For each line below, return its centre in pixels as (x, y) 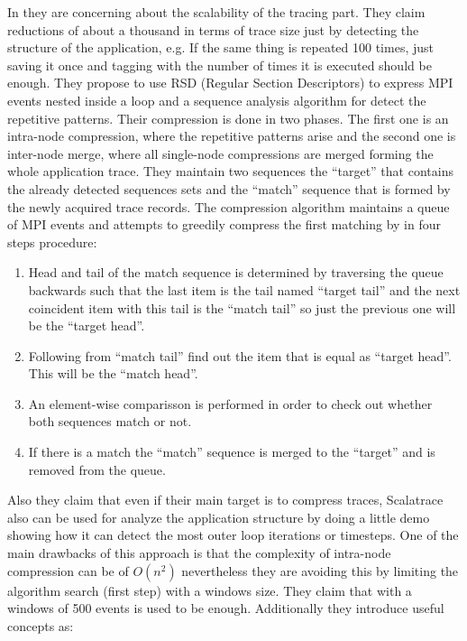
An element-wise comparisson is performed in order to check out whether (230, 403)
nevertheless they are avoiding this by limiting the (320, 570)
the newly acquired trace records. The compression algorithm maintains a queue (229, 206)
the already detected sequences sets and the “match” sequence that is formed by (229, 188)
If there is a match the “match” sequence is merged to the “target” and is (232, 452)
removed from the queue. (97, 469)
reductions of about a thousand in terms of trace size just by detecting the (213, 29)
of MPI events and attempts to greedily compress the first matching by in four (224, 224)
